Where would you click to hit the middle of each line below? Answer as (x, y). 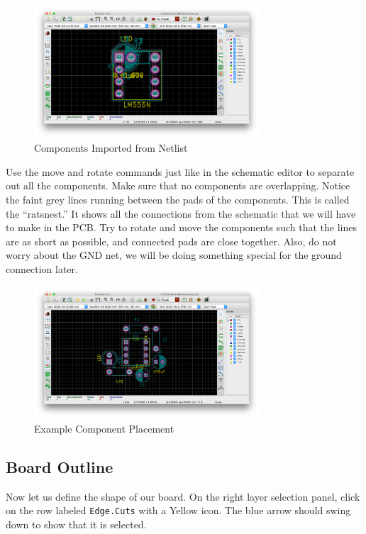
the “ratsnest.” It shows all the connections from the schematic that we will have (181, 213)
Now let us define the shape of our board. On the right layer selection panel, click (183, 496)
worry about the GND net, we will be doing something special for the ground (174, 255)
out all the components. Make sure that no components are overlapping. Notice (178, 185)
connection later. (42, 268)
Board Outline (60, 466)
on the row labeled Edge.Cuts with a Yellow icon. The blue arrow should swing (178, 510)
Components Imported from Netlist (111, 148)
